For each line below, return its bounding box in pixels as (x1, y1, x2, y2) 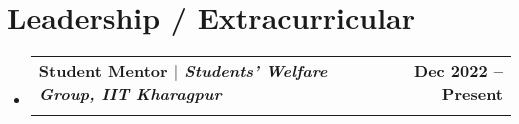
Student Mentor (38, 59, 168, 83)
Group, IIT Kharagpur (38, 82, 222, 106)
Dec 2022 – (414, 59, 503, 83)
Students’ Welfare (184, 59, 328, 83)
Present (441, 82, 503, 106)
